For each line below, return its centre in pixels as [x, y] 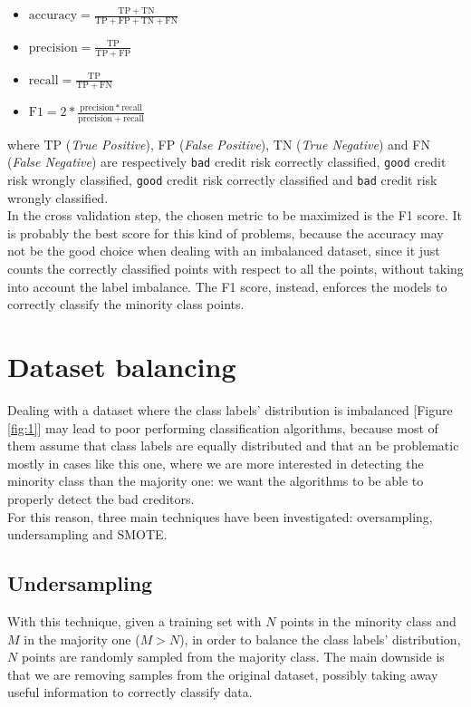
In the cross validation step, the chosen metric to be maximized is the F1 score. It [235, 215]
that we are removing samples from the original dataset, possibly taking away [223, 674]
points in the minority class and [368, 620]
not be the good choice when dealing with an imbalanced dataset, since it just [224, 251]
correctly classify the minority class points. [126, 304]
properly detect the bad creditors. [101, 498]
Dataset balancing [122, 367]
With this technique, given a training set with [135, 620]
